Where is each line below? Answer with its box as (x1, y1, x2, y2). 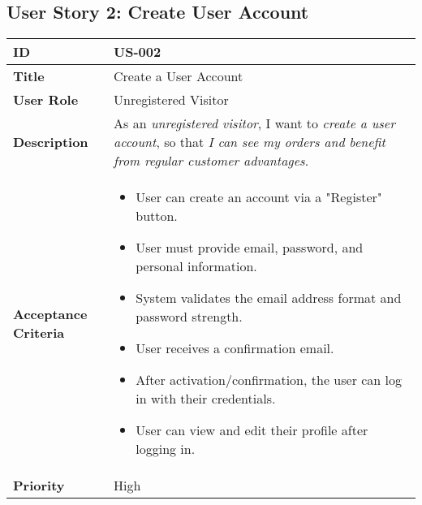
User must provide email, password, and (136, 238, 364, 257)
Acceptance (13, 304, 88, 323)
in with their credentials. (136, 389, 276, 408)
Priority (13, 476, 65, 495)
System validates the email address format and (136, 288, 402, 308)
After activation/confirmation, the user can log (136, 370, 403, 390)
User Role (13, 90, 79, 110)
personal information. (136, 257, 257, 276)
